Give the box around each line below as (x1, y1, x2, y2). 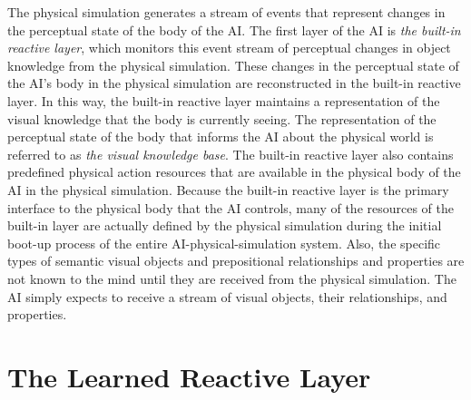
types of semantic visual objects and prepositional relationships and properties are (7, 251, 465, 270)
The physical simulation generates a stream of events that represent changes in (7, 3, 446, 21)
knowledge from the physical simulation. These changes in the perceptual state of (7, 55, 459, 74)
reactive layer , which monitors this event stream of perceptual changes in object (7, 38, 451, 57)
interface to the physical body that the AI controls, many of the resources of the (7, 198, 455, 217)
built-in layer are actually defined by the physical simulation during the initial (7, 216, 442, 235)
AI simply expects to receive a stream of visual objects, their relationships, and (7, 287, 447, 306)
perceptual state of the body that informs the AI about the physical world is (7, 127, 434, 146)
